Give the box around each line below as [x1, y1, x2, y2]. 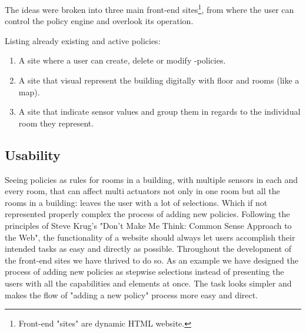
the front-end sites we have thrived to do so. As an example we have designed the [5, 254, 298, 266]
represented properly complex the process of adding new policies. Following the [5, 208, 290, 220]
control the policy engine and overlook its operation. [5, 15, 194, 27]
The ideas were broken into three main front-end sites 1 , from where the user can [5, 2, 294, 15]
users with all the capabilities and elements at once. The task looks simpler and [5, 277, 292, 289]
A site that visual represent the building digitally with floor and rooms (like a [18, 74, 300, 86]
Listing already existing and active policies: [5, 34, 161, 46]
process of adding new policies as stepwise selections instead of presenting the [5, 265, 284, 278]
